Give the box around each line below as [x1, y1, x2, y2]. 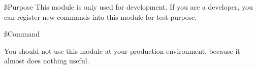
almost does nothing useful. [4, 55, 89, 66]
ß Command [4, 28, 40, 39]
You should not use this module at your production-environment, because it [4, 45, 240, 56]
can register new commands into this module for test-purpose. [4, 11, 197, 22]
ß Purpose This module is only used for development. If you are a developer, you [4, 2, 253, 12]
